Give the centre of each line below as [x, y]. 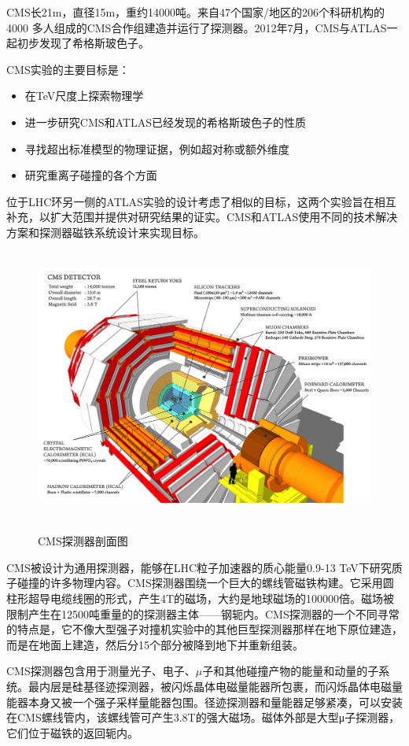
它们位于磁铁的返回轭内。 [72, 732]
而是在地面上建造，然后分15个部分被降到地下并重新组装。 [155, 644]
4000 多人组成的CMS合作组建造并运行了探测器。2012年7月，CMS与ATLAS [197, 27]
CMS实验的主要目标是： [68, 69]
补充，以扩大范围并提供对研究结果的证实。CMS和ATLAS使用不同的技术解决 [202, 217]
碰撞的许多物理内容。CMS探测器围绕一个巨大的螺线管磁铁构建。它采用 [200, 583]
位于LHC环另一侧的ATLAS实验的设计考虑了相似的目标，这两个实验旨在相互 [201, 201]
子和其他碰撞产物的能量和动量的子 [291, 671]
